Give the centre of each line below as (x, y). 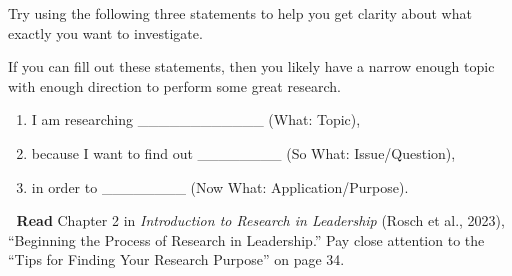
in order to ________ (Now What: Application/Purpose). (220, 186)
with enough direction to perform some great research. (174, 85)
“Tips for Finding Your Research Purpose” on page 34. (176, 259)
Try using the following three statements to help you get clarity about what (240, 13)
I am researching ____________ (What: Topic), (196, 119)
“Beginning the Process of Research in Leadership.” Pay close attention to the (246, 239)
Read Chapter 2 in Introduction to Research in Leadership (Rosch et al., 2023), (260, 220)
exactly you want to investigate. (105, 32)
